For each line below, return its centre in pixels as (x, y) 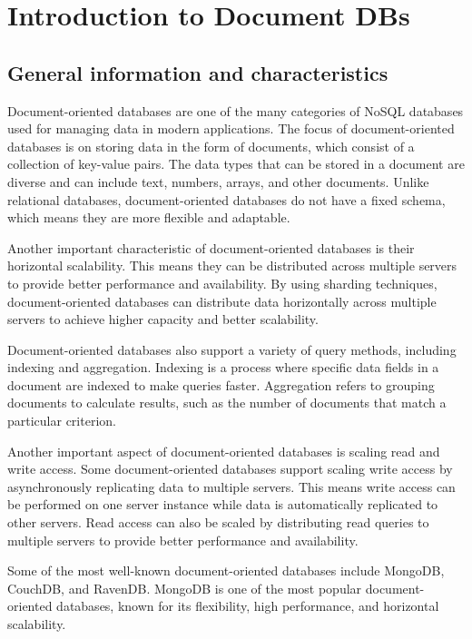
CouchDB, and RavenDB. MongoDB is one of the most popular (185, 588)
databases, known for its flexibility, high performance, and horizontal (248, 606)
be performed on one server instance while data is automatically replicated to (223, 504)
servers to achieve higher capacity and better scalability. (163, 319)
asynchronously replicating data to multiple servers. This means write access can (231, 486)
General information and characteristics (198, 72)
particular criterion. (62, 421)
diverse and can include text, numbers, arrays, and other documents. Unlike (218, 181)
